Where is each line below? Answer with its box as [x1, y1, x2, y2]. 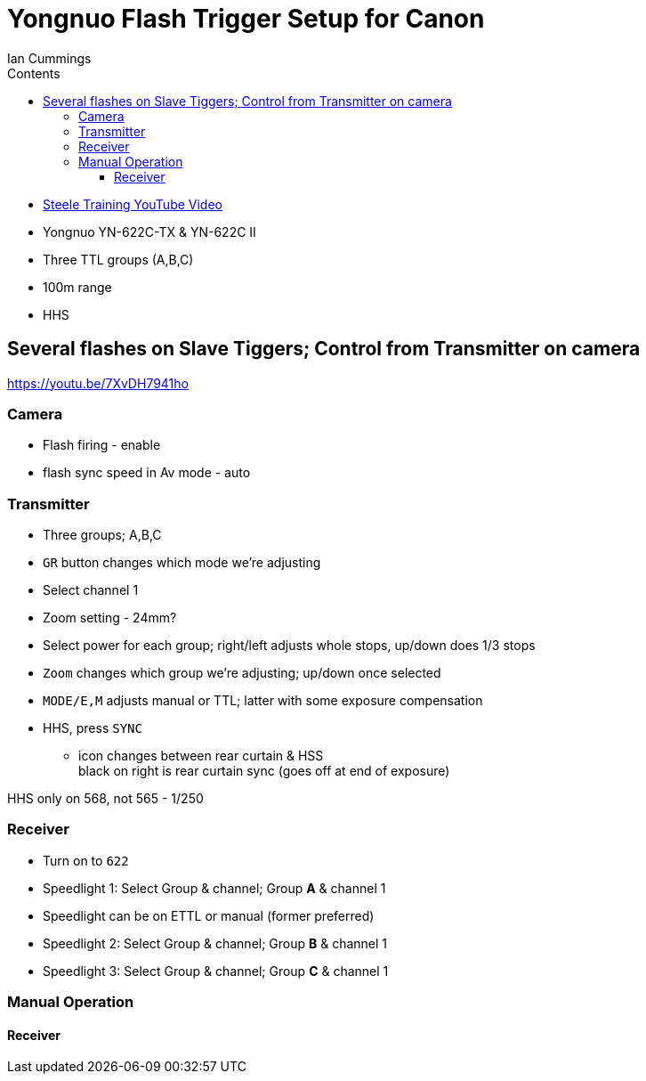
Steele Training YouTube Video [43, 196, 222, 212]
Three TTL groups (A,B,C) [43, 251, 194, 267]
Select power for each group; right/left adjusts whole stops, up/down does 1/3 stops [43, 638, 536, 654]
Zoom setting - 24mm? [43, 610, 177, 626]
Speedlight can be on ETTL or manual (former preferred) [43, 907, 375, 923]
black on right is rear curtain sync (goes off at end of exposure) [78, 763, 450, 779]
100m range [43, 279, 112, 295]
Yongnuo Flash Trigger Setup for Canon [7, 4, 485, 34]
